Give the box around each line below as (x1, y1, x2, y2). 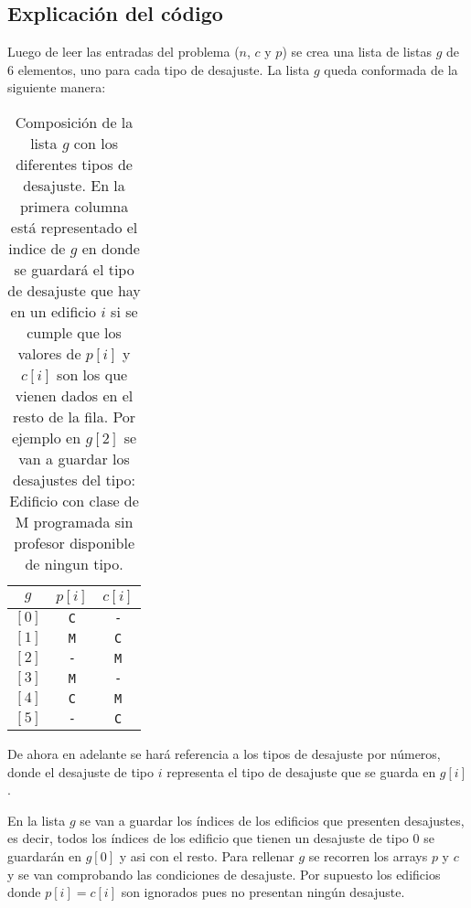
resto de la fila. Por (12, 405, 136, 427)
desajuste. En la (23, 174, 125, 196)
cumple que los (27, 321, 122, 343)
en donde (81, 237, 140, 259)
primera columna (19, 195, 129, 217)
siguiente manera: (7, 78, 106, 97)
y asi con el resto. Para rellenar (119, 846, 294, 865)
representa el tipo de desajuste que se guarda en (166, 762, 436, 781)
